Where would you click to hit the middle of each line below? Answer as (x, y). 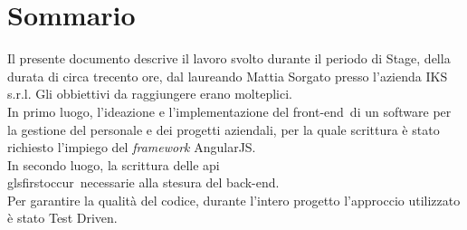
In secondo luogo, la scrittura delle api (114, 164)
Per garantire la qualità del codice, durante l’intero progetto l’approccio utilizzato (234, 200)
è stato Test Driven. (62, 218)
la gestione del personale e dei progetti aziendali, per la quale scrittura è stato (224, 129)
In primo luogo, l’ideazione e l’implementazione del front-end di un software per (229, 111)
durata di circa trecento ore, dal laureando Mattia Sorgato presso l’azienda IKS (228, 76)
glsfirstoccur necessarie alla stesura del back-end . (143, 182)
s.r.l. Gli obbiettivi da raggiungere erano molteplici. (150, 94)
